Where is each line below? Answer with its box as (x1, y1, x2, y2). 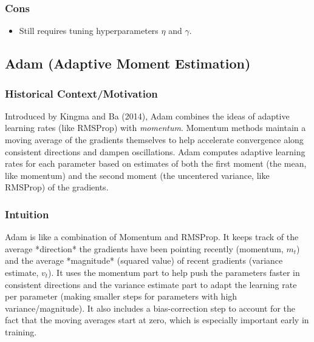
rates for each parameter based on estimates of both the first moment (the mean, (5, 157, 307, 170)
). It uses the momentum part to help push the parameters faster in (48, 266, 300, 278)
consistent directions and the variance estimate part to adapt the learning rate (5, 278, 297, 290)
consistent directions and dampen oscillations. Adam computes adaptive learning (5, 145, 305, 158)
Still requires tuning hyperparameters (19, 24, 159, 37)
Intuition (5, 206, 49, 221)
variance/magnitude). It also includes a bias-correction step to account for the (5, 301, 296, 314)
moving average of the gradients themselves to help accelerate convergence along (5, 133, 304, 146)
